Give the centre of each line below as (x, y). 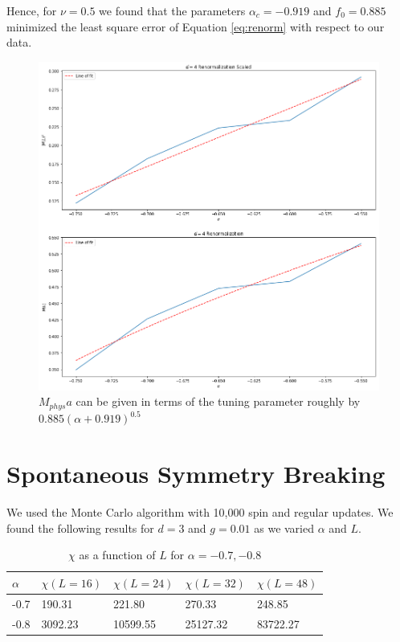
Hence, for (32, 10)
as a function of (117, 555)
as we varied (284, 528)
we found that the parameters (172, 10)
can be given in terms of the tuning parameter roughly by (218, 401)
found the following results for (80, 528)
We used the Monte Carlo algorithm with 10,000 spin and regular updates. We (200, 512)
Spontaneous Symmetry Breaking (196, 474)
